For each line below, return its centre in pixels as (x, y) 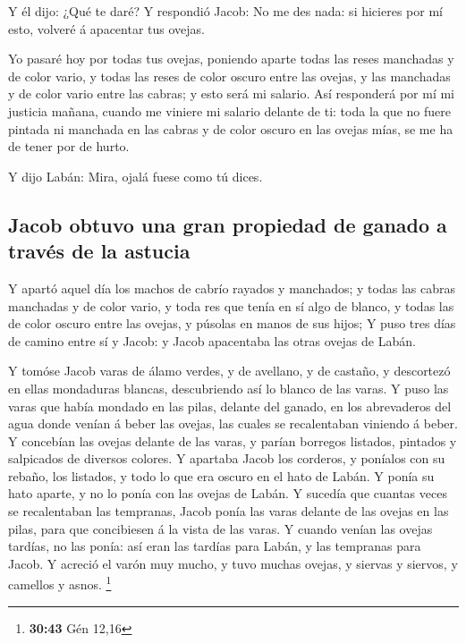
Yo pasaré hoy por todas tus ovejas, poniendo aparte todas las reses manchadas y (231, 59)
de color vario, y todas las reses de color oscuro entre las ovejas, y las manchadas (229, 76)
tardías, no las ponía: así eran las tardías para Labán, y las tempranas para (215, 546)
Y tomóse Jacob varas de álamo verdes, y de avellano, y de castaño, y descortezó (229, 371)
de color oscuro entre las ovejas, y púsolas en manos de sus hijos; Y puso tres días (232, 323)
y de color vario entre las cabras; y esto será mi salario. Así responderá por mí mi (231, 93)
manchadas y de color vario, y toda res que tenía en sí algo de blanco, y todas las (231, 305)
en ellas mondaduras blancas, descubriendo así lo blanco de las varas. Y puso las (229, 388)
